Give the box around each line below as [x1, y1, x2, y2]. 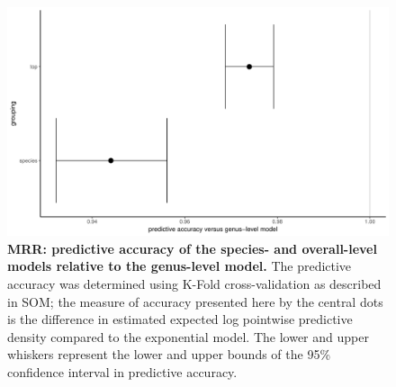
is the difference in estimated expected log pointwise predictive [7, 310, 353, 328]
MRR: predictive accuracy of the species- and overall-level [7, 238, 377, 257]
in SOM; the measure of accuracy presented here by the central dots [7, 292, 383, 310]
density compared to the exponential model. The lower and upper [7, 327, 369, 346]
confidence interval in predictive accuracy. [7, 362, 238, 381]
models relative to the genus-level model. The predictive [7, 256, 352, 275]
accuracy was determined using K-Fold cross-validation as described [7, 274, 382, 293]
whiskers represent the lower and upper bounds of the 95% [7, 345, 331, 364]
